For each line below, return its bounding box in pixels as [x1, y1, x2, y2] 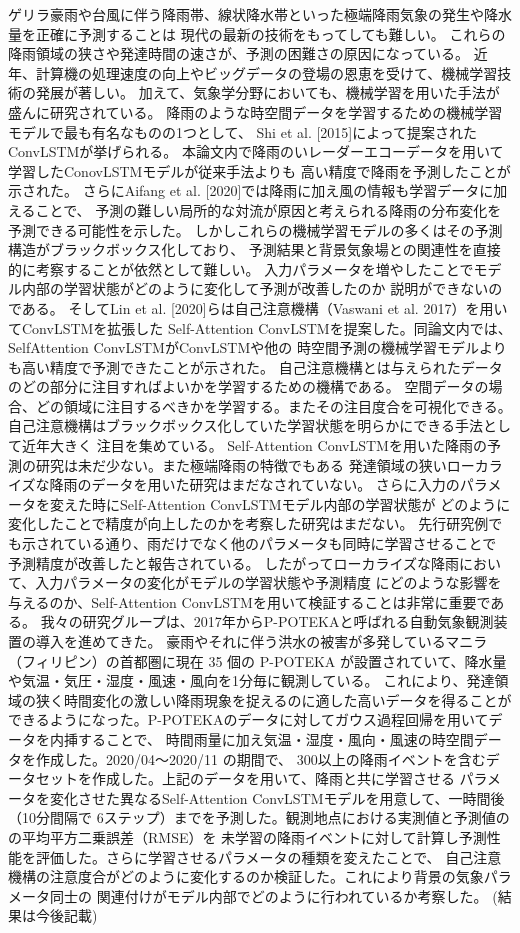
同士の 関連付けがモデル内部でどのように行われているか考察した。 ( [49, 885, 498, 906]
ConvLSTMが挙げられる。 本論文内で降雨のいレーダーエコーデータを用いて [8, 141, 504, 162]
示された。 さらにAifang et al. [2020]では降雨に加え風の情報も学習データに [8, 180, 494, 201]
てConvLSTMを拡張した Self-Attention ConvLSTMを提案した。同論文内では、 [8, 317, 512, 338]
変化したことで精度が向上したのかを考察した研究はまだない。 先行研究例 [8, 513, 489, 534]
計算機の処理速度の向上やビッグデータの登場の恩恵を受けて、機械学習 [35, 62, 498, 83]
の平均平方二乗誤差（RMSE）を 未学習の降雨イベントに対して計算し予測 [8, 826, 487, 847]
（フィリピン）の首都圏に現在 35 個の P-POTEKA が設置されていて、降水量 [8, 650, 507, 671]
